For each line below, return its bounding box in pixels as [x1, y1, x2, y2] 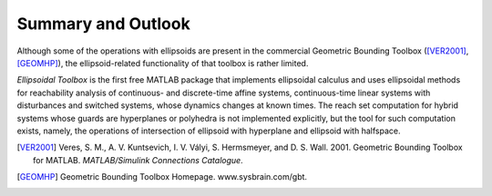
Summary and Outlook [16, 14, 190, 34]
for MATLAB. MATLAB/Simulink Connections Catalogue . [33, 154, 243, 165]
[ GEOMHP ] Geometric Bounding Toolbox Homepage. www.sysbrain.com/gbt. [16, 171, 308, 182]
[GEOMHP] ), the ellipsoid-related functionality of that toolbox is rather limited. [16, 57, 309, 68]
